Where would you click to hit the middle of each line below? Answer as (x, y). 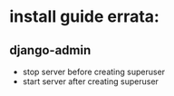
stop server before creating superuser (94, 72)
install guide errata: (85, 17)
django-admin (50, 50)
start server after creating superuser (90, 82)
